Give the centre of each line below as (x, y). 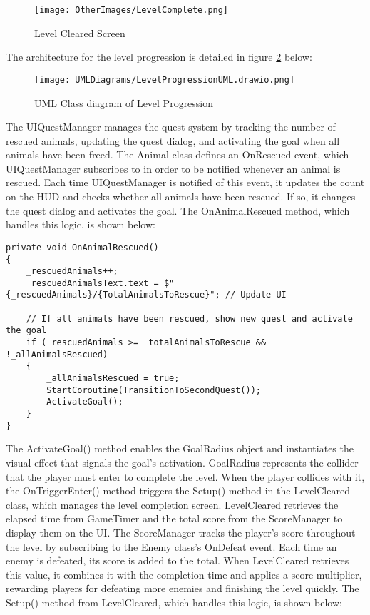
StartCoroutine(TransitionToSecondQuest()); (154, 390)
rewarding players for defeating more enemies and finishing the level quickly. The (183, 588)
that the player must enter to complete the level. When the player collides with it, (185, 476)
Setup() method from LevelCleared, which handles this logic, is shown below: (174, 602)
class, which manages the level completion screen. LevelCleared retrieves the (172, 504)
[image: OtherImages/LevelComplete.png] (132, 10)
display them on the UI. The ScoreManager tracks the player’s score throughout (181, 532)
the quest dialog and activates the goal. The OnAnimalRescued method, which (178, 210)
